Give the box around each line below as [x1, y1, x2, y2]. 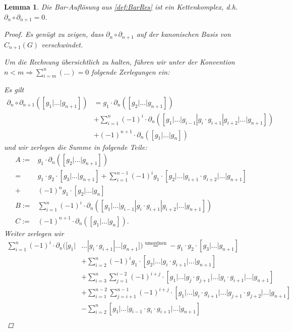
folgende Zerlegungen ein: [91, 66, 170, 77]
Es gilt [4, 84, 24, 95]
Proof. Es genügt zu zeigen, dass [4, 29, 104, 39]
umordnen [145, 240, 167, 246]
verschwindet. [41, 39, 83, 49]
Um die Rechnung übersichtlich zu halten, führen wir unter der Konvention [4, 56, 235, 67]
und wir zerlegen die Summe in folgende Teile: [4, 141, 147, 152]
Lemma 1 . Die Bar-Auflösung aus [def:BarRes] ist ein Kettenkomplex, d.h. [4, 2, 238, 12]
